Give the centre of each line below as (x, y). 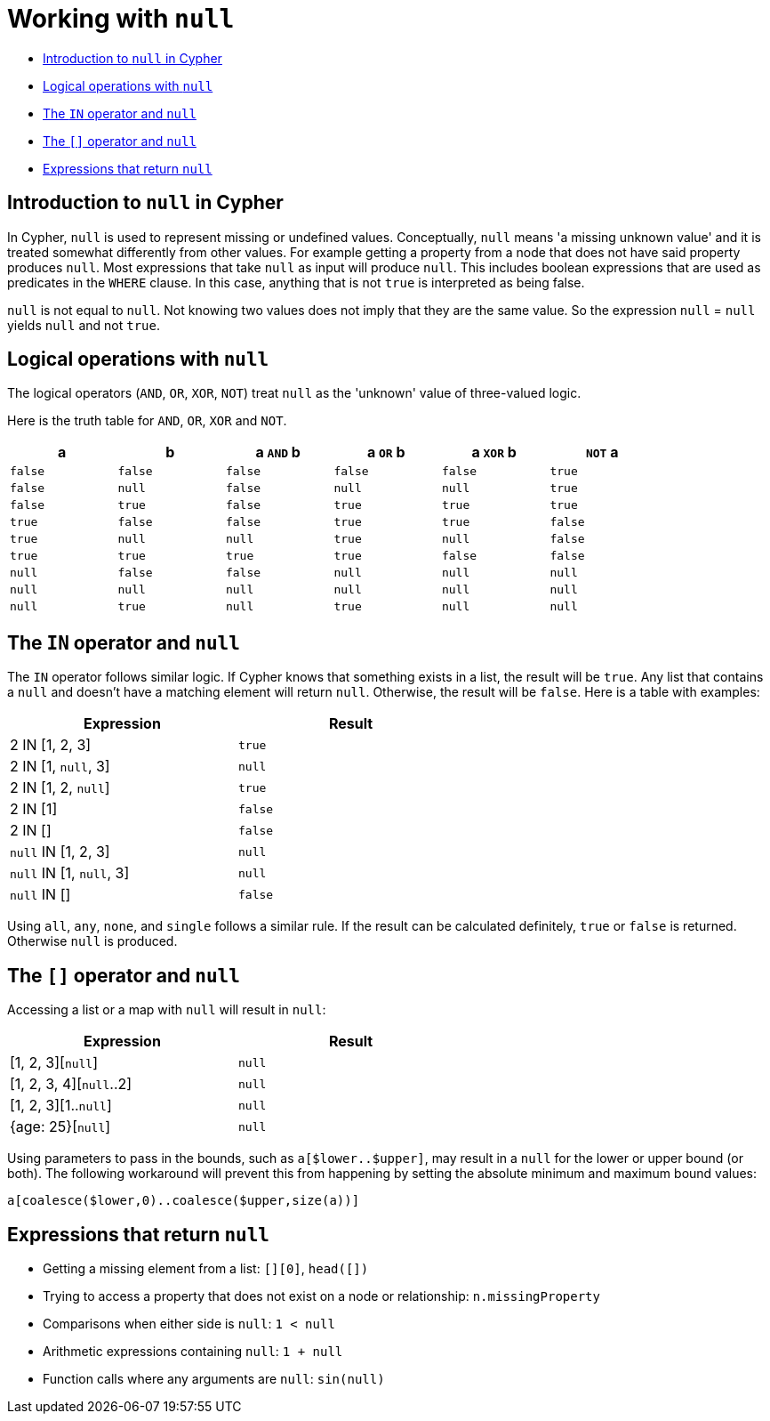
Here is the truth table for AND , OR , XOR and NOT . (147, 421)
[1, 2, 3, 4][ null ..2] (71, 1084)
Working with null (121, 19)
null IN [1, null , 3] (70, 873)
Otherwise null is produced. (92, 941)
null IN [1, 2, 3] (60, 852)
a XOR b (494, 452)
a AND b (278, 452)
